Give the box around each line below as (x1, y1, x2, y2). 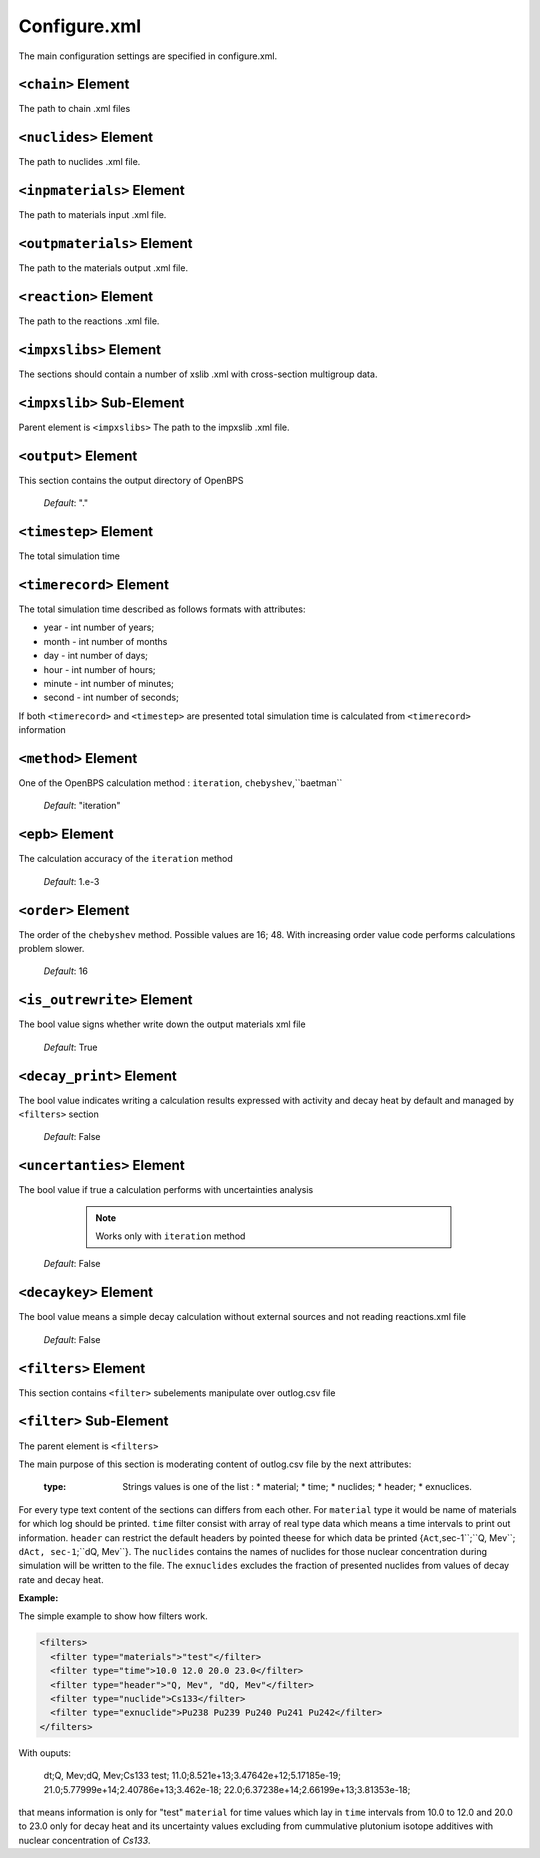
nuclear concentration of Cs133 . (18, 1834, 151, 1846)
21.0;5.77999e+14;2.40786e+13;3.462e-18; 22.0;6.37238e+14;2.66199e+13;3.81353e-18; (43, 1783, 411, 1795)
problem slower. (18, 943, 85, 955)
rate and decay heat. (18, 1573, 104, 1585)
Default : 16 (43, 965, 89, 977)
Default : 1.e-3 (43, 875, 100, 887)
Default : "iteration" (43, 800, 121, 812)
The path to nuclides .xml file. (18, 156, 141, 168)
